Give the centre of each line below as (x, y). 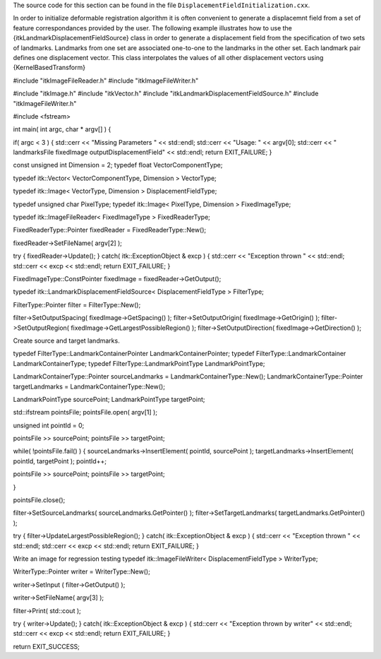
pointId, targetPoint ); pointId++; (60, 461)
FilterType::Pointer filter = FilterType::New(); (77, 304)
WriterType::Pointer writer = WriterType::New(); (82, 571)
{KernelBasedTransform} (49, 68)
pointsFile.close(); (39, 500)
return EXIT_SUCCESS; (47, 646)
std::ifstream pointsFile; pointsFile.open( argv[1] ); (85, 412)
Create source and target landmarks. (66, 340)
